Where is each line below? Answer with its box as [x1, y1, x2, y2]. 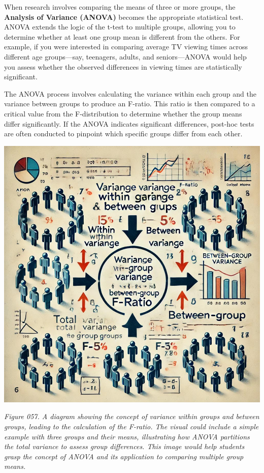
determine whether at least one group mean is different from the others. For [4, 31, 240, 42]
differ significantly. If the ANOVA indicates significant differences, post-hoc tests [4, 118, 254, 129]
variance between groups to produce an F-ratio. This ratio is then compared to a [4, 98, 255, 109]
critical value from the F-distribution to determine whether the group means [4, 108, 242, 119]
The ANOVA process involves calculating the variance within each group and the [4, 88, 256, 99]
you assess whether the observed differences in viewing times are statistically [4, 61, 242, 72]
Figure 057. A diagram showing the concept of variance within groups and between [4, 411, 259, 422]
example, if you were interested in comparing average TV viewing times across [4, 41, 248, 52]
